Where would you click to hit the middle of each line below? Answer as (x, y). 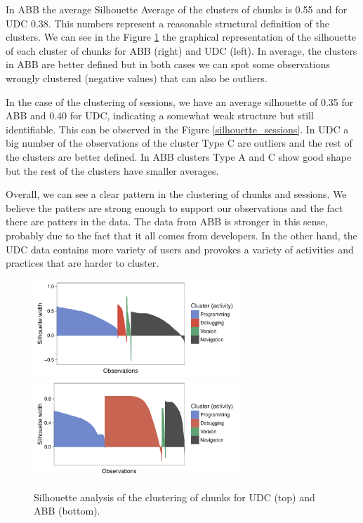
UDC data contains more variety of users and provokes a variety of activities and (180, 249)
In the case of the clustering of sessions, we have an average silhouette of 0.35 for (180, 101)
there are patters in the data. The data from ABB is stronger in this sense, (167, 221)
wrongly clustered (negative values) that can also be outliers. (137, 78)
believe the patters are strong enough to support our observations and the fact (174, 207)
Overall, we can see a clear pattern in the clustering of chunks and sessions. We (176, 194)
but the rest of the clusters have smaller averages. (112, 170)
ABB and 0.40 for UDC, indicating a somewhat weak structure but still (160, 115)
